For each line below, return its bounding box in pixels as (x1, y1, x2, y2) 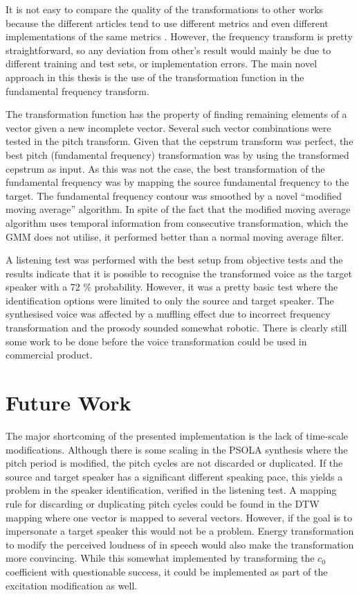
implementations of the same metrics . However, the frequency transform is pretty (6, 29, 353, 44)
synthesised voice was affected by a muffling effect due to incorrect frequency (6, 307, 331, 321)
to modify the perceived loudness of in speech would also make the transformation (6, 537, 354, 551)
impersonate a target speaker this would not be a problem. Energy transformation (6, 524, 354, 538)
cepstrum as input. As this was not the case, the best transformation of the (6, 161, 325, 175)
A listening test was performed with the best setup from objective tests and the (6, 252, 343, 267)
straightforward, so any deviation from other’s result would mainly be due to (6, 42, 331, 57)
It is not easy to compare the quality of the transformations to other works (6, 2, 324, 16)
